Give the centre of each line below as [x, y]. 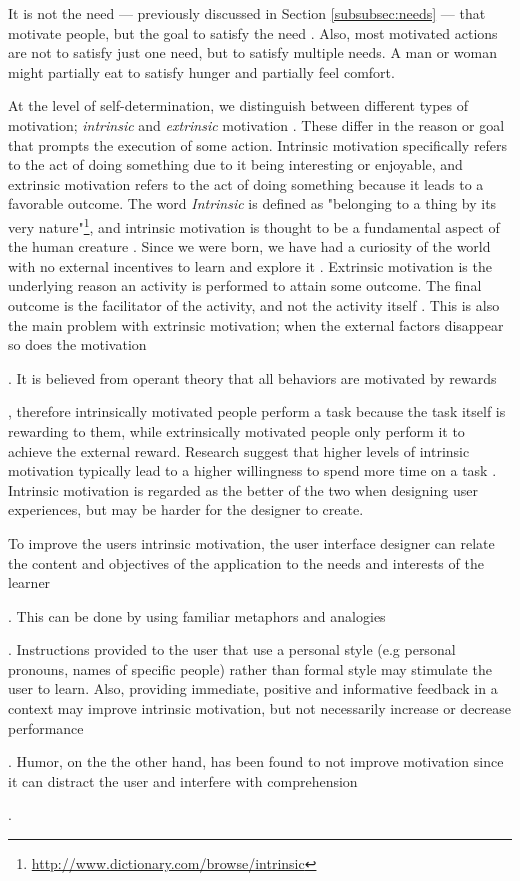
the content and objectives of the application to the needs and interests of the [246, 562]
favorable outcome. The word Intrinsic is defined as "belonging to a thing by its [252, 203]
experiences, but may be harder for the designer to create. [186, 509]
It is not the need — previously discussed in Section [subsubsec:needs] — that [247, 13]
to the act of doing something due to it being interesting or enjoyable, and [235, 164]
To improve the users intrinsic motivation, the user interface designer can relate [251, 542]
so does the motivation [77, 344]
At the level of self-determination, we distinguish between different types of [238, 105]
